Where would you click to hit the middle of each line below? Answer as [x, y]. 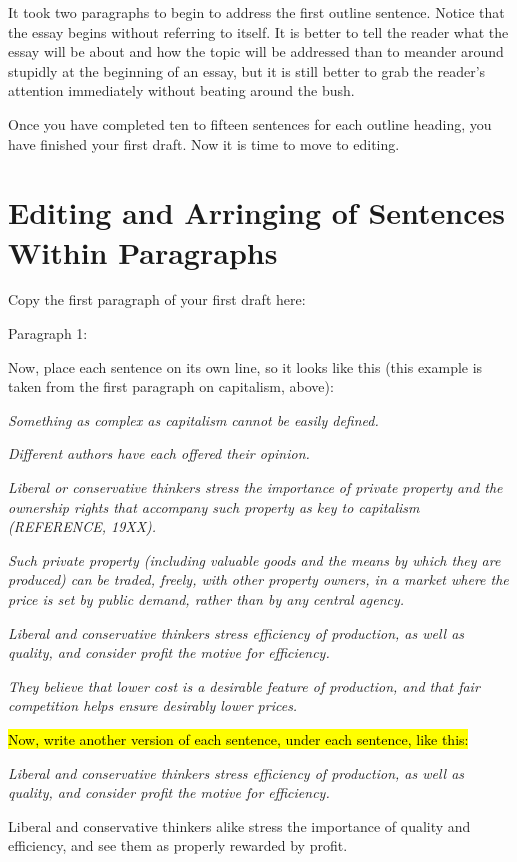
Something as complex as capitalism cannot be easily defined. [193, 419]
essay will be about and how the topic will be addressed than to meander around [256, 51]
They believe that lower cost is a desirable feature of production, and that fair [244, 685]
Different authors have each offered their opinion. [159, 453]
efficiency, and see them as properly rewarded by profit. [178, 845]
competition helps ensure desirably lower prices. [153, 705]
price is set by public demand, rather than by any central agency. [206, 599]
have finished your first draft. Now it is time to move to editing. [204, 143]
